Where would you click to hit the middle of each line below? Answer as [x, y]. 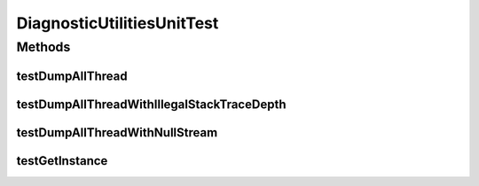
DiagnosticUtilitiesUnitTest [118, 23]
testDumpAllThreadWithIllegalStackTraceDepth [151, 104]
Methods [43, 47]
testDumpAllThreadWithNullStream [117, 132]
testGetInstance [62, 161]
